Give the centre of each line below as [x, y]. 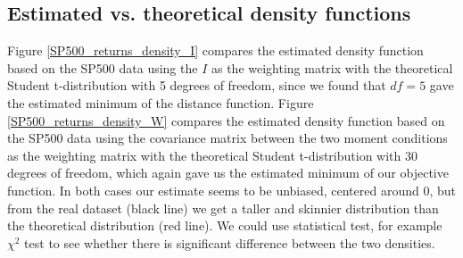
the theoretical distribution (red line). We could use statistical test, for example [225, 225]
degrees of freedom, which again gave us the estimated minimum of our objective [228, 173]
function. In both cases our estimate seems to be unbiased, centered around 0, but [232, 190]
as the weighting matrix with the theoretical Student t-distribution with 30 [212, 155]
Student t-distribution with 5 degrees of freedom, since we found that [197, 85]
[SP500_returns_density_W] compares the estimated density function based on [226, 120]
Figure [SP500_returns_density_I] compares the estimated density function [215, 50]
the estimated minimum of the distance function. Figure [161, 102]
